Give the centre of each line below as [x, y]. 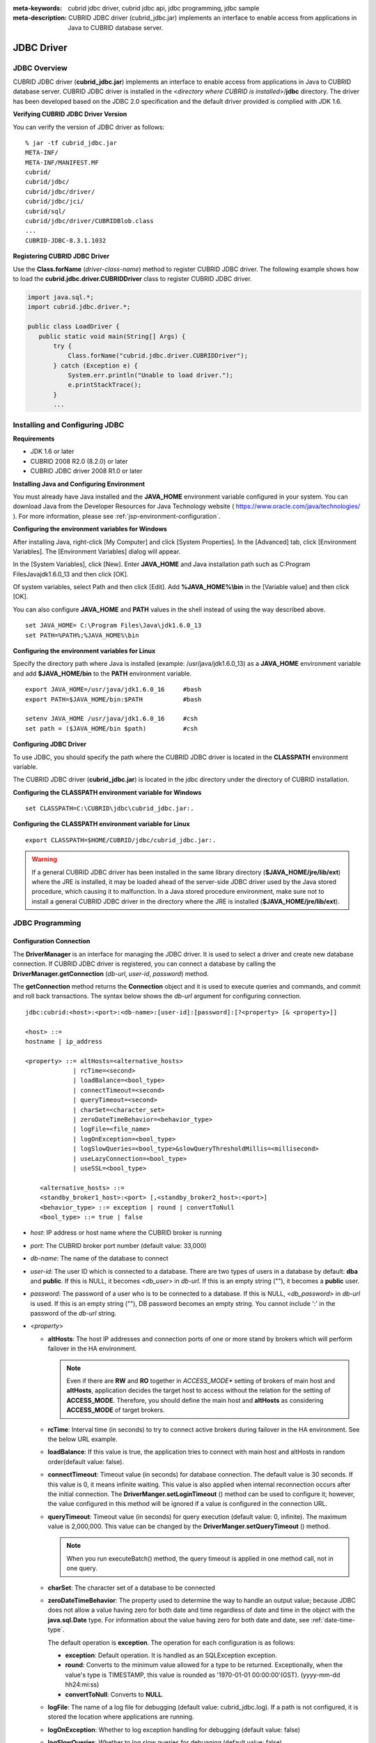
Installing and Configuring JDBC [69, 425]
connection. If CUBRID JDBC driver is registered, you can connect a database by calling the [144, 964]
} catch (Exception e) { [96, 365]
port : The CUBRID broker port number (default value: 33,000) [118, 1245]
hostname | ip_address [64, 1041]
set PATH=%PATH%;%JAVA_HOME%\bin [82, 635]
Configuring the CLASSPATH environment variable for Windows [107, 792]
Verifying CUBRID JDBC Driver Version [70, 114]
